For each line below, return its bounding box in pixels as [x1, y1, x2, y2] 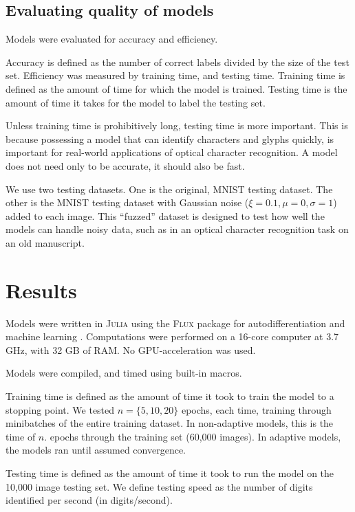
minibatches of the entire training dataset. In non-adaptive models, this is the [6, 416, 334, 430]
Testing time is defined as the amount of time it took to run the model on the [6, 465, 334, 480]
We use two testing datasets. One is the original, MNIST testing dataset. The [6, 181, 333, 196]
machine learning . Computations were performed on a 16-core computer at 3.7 [6, 329, 339, 344]
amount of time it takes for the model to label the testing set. [6, 95, 266, 109]
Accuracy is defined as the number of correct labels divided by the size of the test [6, 54, 349, 69]
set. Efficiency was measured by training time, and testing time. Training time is [6, 68, 345, 82]
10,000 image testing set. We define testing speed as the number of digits [6, 479, 313, 493]
